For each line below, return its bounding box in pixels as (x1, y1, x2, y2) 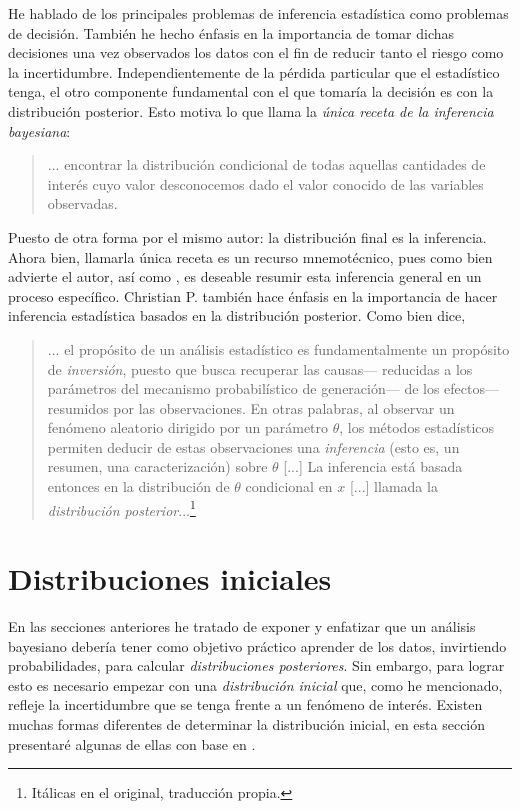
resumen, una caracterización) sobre (47, 456, 268, 477)
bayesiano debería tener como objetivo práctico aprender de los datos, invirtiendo (8, 635, 507, 656)
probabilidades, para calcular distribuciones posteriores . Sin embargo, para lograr (8, 655, 505, 676)
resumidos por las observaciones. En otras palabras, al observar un (47, 397, 455, 418)
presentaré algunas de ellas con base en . (8, 733, 256, 754)
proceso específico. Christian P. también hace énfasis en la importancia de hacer (8, 285, 498, 306)
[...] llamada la (349, 476, 438, 497)
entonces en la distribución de (47, 476, 230, 497)
